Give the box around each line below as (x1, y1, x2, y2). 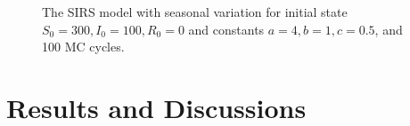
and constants (188, 20, 265, 38)
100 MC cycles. (42, 37, 125, 56)
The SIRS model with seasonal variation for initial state (42, 3, 348, 21)
